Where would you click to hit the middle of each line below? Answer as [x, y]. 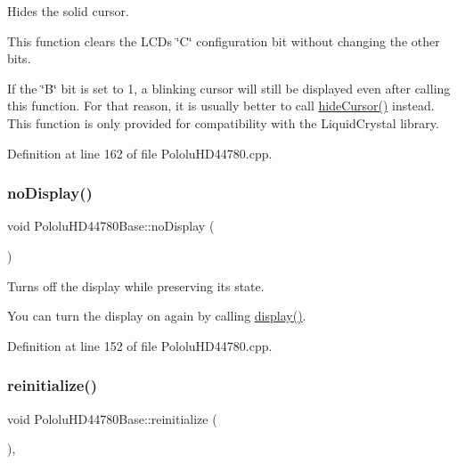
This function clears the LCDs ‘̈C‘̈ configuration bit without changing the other [224, 41]
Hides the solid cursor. [68, 11]
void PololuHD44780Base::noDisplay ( [111, 226]
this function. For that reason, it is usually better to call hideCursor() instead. [221, 106]
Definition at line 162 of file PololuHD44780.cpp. [140, 153]
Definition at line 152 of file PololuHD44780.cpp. [140, 345]
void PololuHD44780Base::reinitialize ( [112, 418]
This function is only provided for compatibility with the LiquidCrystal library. [223, 122]
